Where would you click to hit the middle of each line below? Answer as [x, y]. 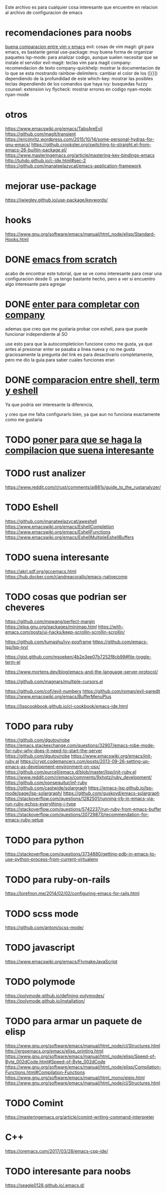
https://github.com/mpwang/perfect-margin [50, 621]
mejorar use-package [51, 186]
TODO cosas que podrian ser [66, 596]
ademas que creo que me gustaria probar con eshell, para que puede [77, 329]
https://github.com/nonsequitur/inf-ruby [46, 782]
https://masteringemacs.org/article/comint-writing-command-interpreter [80, 1117]
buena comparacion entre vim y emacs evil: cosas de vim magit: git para [80, 47]
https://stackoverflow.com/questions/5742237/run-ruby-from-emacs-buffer [83, 809]
